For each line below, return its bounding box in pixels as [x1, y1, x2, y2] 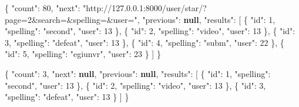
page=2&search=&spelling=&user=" [5, 13, 137, 25]
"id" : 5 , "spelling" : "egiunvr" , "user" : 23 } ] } [5, 48, 161, 60]
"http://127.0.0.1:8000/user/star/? [83, 2, 207, 14]
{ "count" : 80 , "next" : [5, 2, 80, 14]
